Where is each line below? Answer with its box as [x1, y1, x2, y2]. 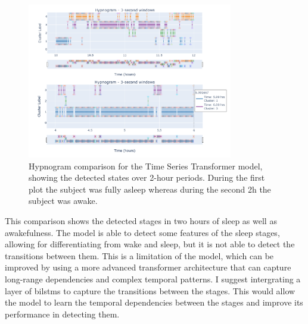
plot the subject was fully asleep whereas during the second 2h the [29, 183, 271, 195]
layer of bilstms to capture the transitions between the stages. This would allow [5, 284, 295, 297]
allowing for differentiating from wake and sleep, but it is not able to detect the [5, 238, 295, 250]
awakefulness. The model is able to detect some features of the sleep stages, [5, 226, 280, 238]
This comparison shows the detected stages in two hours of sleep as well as [5, 215, 277, 227]
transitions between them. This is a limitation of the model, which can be [5, 249, 274, 262]
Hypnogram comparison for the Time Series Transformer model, [29, 159, 263, 172]
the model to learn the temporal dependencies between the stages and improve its [5, 296, 303, 309]
